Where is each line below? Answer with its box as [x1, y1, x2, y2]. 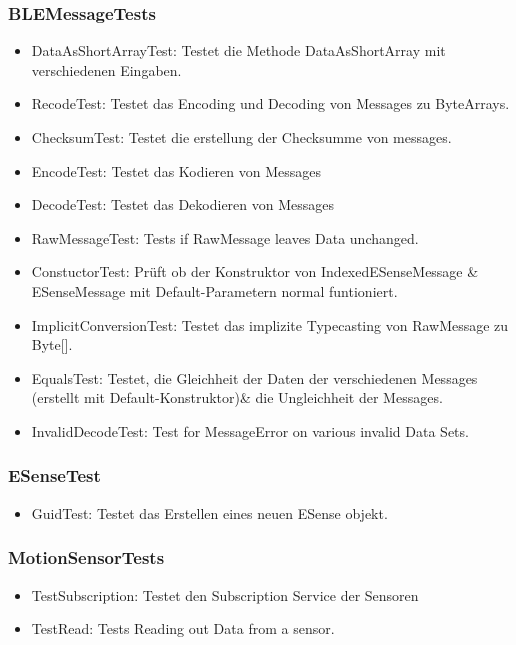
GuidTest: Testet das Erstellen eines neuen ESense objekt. [31, 502, 388, 523]
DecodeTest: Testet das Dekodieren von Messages [31, 194, 335, 215]
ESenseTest [8, 463, 101, 488]
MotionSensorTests [8, 545, 165, 570]
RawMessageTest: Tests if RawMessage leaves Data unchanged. [31, 227, 419, 248]
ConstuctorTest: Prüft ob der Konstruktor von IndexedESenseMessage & [31, 261, 479, 282]
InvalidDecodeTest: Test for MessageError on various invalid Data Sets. [31, 420, 469, 441]
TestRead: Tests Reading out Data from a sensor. [31, 618, 335, 639]
